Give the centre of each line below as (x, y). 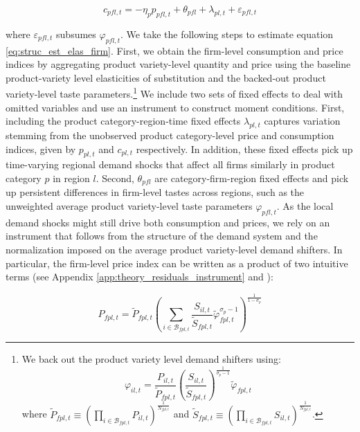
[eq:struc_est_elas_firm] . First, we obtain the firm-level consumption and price (174, 50)
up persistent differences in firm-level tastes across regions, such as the (155, 192)
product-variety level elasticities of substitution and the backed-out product (166, 77)
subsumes (76, 34)
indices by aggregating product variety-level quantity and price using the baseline (178, 64)
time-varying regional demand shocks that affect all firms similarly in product (170, 164)
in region (71, 178)
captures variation (302, 121)
